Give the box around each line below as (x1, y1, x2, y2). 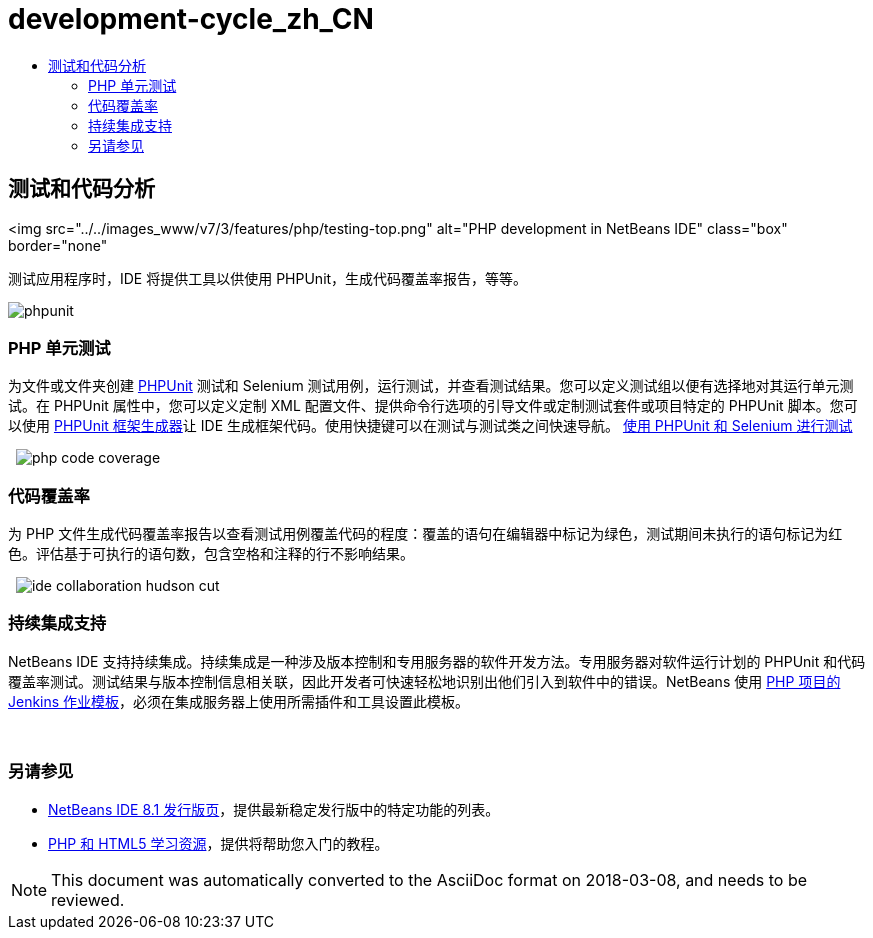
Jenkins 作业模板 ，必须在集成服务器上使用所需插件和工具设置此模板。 (8, 692, 470, 710)
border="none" (8, 236, 108, 254)
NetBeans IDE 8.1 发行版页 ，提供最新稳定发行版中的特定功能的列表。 (48, 800, 500, 818)
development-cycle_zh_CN (8, 2, 374, 36)
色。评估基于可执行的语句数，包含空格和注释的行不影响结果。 (8, 545, 414, 563)
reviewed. (51, 889, 125, 910)
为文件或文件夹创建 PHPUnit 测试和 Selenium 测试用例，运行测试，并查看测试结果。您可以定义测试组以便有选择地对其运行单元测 (8, 377, 854, 395)
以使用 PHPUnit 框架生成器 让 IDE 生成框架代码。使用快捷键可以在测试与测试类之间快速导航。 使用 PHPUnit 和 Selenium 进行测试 (8, 417, 853, 435)
